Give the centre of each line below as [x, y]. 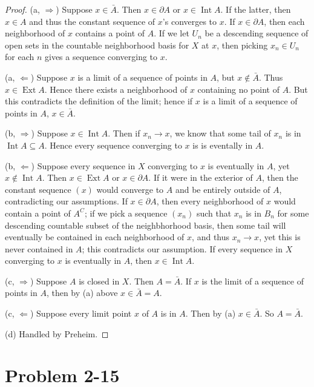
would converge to [130, 189]
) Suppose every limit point [81, 313]
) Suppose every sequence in [83, 165]
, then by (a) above [82, 293]
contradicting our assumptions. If [66, 201]
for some [293, 213]
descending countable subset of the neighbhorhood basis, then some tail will [146, 225]
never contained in [39, 248]
